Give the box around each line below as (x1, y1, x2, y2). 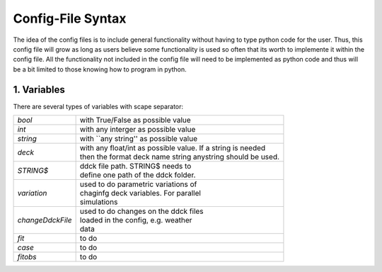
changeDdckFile (17, 215, 72, 225)
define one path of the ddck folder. (79, 170, 196, 180)
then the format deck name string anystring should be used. (79, 152, 279, 162)
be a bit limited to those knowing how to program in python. (13, 64, 187, 74)
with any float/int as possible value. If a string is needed (79, 143, 266, 153)
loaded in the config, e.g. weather (79, 215, 192, 225)
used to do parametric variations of (79, 179, 197, 189)
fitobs (17, 252, 37, 262)
